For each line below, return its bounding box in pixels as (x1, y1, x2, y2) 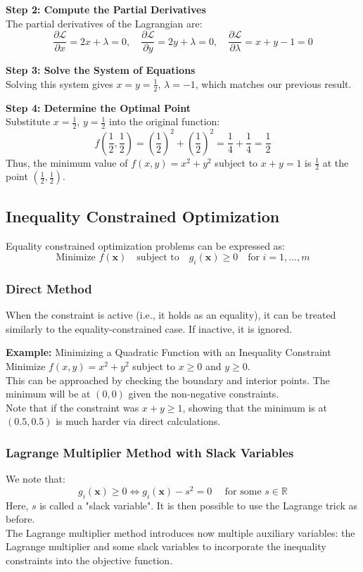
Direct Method (6, 279, 92, 297)
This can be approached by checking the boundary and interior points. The (6, 372, 330, 387)
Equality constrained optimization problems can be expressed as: (6, 238, 285, 253)
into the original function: (109, 114, 220, 129)
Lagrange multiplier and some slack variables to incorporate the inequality (6, 539, 326, 554)
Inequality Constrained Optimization (6, 205, 280, 227)
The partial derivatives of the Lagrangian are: (6, 15, 203, 30)
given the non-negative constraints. (128, 386, 279, 401)
